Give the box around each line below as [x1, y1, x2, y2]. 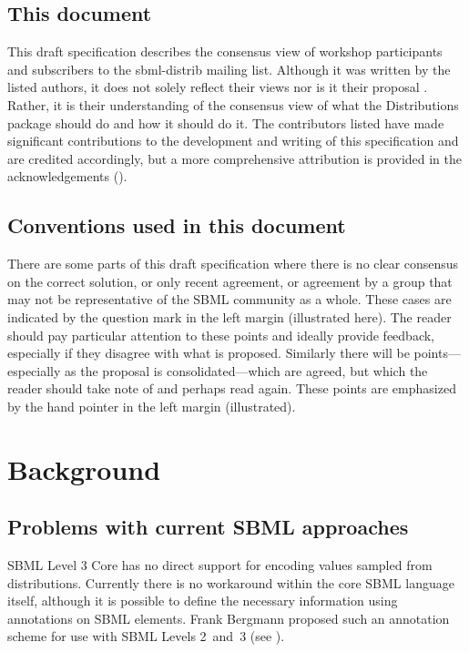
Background [7, 450, 161, 487]
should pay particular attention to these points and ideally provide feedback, [7, 325, 435, 344]
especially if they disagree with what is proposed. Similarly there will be [7, 343, 410, 362]
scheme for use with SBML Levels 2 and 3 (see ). [7, 627, 285, 646]
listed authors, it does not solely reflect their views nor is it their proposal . [7, 77, 428, 97]
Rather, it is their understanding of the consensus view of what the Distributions [7, 95, 459, 114]
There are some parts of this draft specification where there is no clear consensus [7, 254, 459, 273]
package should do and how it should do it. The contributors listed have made [7, 113, 444, 132]
